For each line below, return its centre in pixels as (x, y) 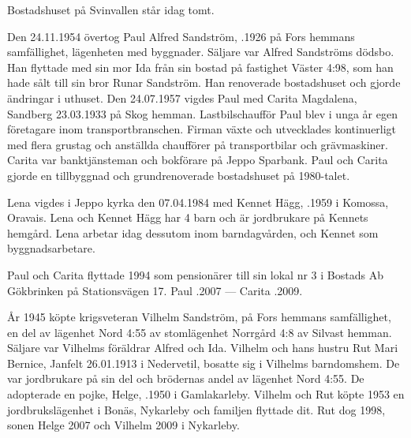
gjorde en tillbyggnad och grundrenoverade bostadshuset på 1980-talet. (179, 175)
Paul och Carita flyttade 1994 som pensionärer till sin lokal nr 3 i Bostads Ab (195, 274)
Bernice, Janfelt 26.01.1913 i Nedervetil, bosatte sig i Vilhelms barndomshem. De (204, 363)
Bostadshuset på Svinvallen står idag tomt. (111, 9)
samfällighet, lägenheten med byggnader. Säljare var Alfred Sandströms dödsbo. (201, 52)
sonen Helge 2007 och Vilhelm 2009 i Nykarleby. (123, 425)
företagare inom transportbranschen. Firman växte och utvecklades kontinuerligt (202, 129)
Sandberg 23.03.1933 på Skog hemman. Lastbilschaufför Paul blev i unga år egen (202, 113)
